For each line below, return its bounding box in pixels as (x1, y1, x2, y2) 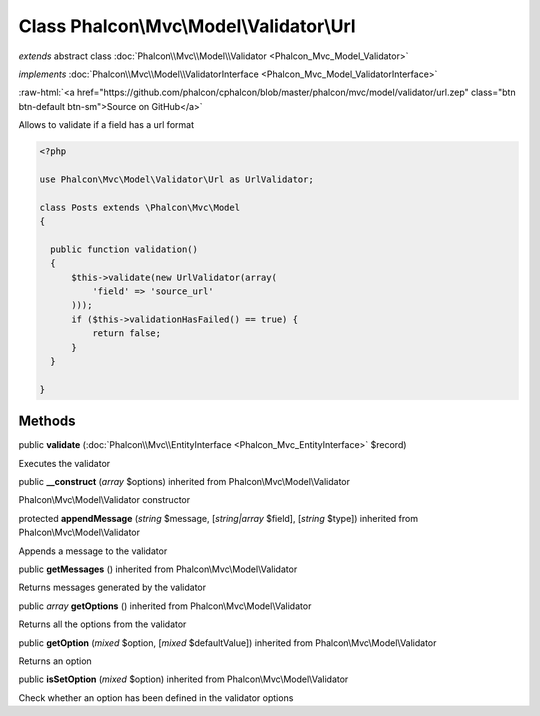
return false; (91, 328, 162, 339)
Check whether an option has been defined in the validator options (18, 691, 294, 704)
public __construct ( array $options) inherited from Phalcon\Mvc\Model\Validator (18, 476, 350, 488)
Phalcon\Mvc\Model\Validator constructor (18, 494, 190, 506)
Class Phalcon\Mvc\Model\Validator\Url (18, 15, 356, 37)
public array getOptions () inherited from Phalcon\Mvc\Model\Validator (18, 600, 312, 612)
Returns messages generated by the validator (18, 581, 207, 594)
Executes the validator (18, 457, 111, 469)
